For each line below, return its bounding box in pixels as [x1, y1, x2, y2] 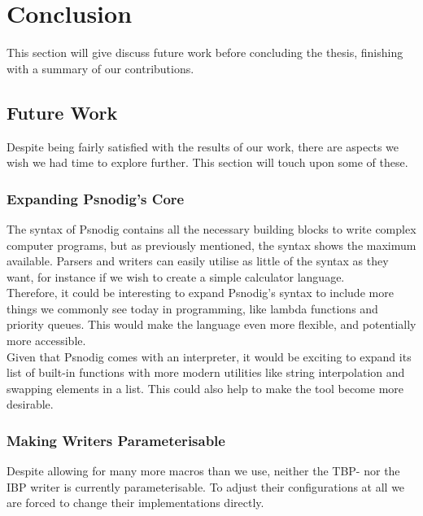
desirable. [7, 396, 54, 413]
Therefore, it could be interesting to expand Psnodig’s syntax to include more [7, 284, 394, 301]
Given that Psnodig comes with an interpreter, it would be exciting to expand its [7, 348, 412, 365]
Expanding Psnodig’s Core [7, 188, 185, 208]
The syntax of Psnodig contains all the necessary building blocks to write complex [7, 220, 416, 237]
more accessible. [7, 332, 86, 349]
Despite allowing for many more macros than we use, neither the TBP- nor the [7, 462, 400, 479]
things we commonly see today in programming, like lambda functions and [7, 300, 378, 317]
